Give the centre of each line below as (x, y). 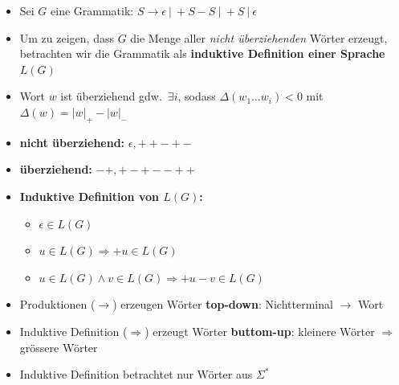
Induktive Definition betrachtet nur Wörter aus (136, 374)
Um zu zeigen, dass (67, 37)
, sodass (197, 96)
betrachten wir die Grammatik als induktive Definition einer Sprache (202, 53)
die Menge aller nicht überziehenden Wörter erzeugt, (259, 37)
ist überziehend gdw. (111, 96)
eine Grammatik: (92, 10)
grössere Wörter (59, 347)
